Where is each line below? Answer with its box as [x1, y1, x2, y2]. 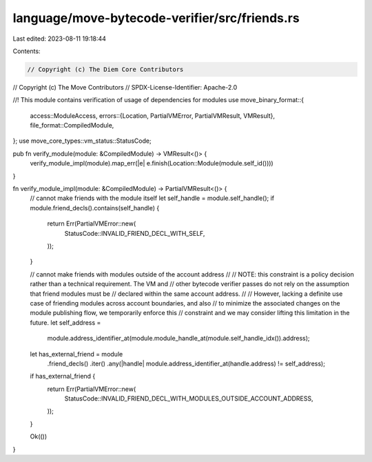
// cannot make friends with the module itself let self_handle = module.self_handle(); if [30, 194, 275, 203]
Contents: [12, 47, 41, 55]
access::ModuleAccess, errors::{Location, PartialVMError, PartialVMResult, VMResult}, [30, 111, 276, 120]
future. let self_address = [30, 318, 101, 327]
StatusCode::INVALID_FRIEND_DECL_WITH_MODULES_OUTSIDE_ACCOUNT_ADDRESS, [64, 394, 313, 403]
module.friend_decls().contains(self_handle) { [30, 203, 160, 212]
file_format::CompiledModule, [30, 121, 114, 130]
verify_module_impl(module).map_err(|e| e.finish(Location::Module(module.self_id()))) [30, 159, 273, 168]
